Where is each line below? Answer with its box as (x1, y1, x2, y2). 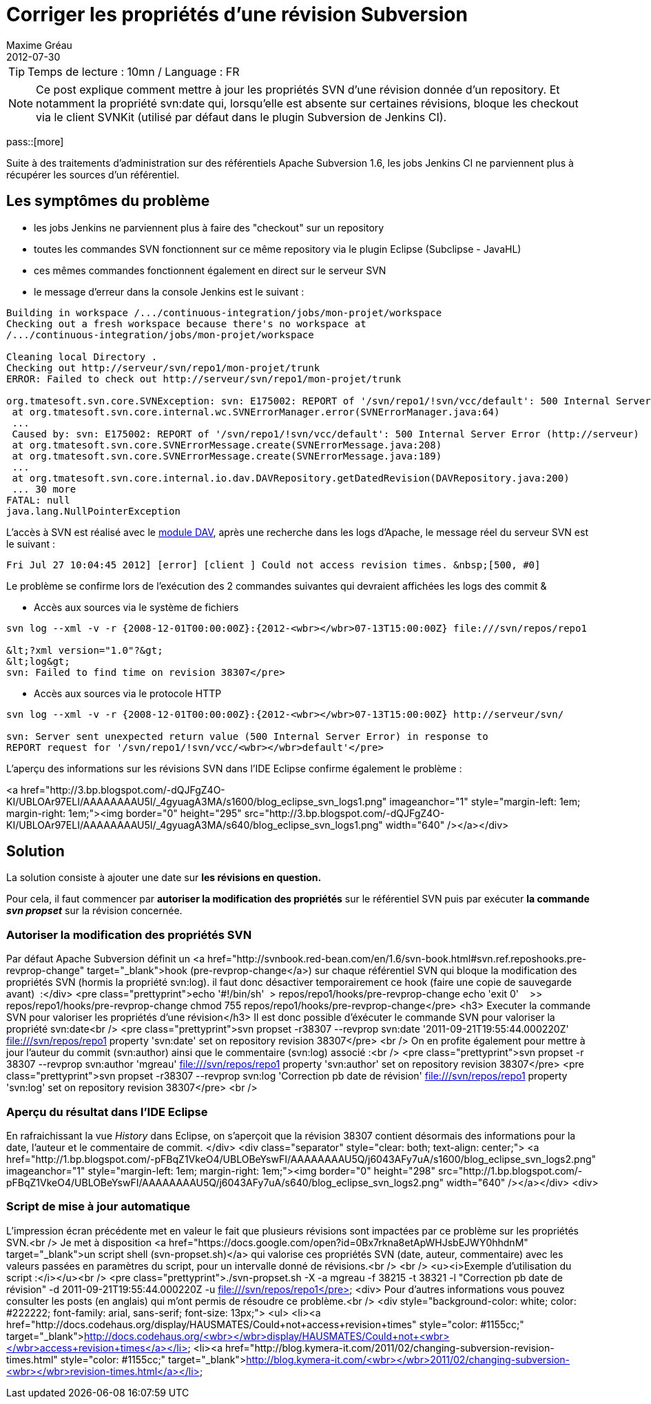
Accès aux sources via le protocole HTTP (34, 687, 222, 699)
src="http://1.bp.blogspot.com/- (437, 1164, 583, 1177)
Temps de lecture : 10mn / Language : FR (28, 64, 240, 79)
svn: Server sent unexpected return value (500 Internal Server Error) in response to (6, 730, 488, 742)
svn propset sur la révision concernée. (6, 905, 183, 917)
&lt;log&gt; (6, 655, 70, 667)
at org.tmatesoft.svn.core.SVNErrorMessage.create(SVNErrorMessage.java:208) (12, 439, 442, 451)
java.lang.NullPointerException (6, 505, 180, 517)
